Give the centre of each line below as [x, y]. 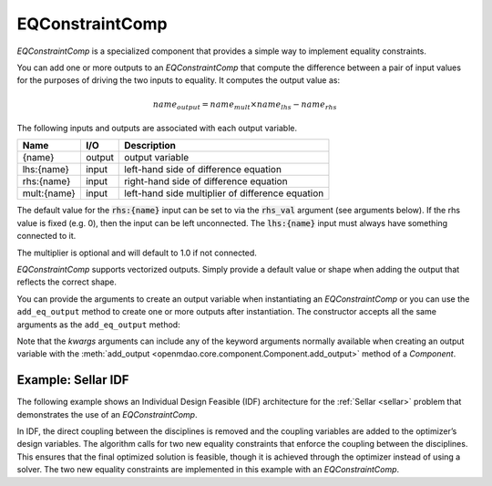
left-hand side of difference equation [203, 170]
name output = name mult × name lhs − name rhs [245, 105]
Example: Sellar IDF [73, 380]
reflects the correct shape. [67, 282]
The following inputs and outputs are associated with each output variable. [157, 129]
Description [150, 146]
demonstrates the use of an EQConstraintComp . [107, 414]
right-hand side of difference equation [206, 181]
